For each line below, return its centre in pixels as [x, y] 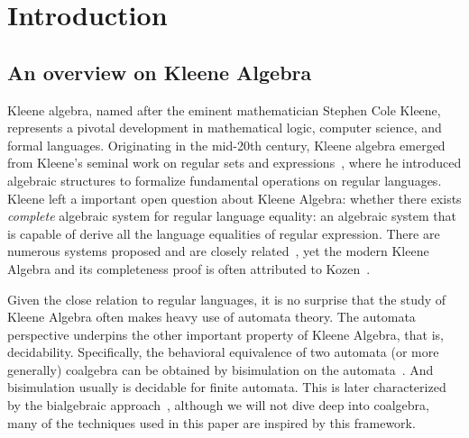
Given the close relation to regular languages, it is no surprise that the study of [227, 299]
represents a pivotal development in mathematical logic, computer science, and [225, 128]
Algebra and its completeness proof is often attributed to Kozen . [189, 268]
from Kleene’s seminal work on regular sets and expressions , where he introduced [234, 163]
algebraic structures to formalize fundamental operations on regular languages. [225, 180]
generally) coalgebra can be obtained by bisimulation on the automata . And [221, 369]
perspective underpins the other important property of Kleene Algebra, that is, [225, 334]
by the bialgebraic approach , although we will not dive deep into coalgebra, [218, 405]
